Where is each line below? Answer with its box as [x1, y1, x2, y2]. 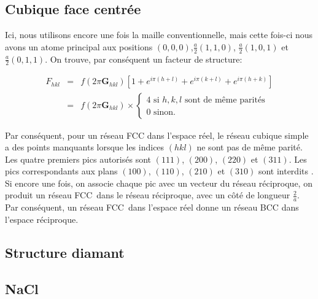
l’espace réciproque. [5, 212, 79, 225]
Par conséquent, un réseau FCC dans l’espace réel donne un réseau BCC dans [5, 201, 299, 214]
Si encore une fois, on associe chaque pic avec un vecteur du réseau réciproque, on [5, 176, 312, 189]
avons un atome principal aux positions [5, 40, 153, 53]
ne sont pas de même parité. [196, 141, 303, 153]
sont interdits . [258, 165, 314, 177]
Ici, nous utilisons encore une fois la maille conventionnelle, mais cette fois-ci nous [5, 28, 313, 41]
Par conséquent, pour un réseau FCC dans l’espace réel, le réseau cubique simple [5, 128, 309, 141]
